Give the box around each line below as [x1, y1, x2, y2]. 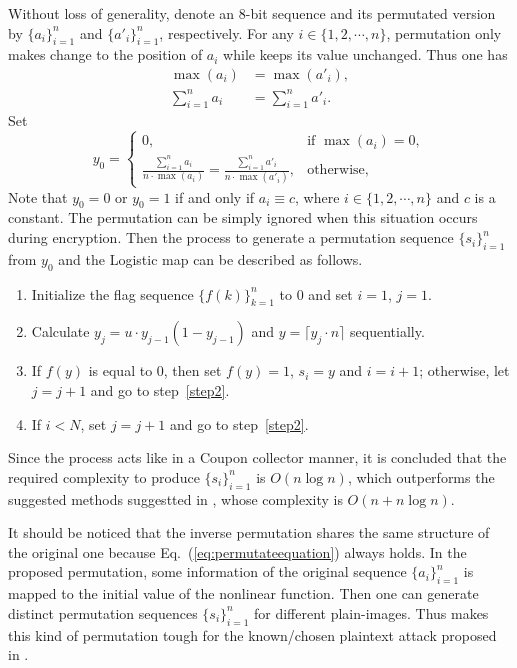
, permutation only [386, 22, 502, 43]
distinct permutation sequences [8, 602, 198, 623]
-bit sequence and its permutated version [245, 3, 496, 23]
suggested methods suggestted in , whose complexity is [8, 488, 343, 509]
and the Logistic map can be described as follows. [58, 248, 363, 269]
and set [308, 283, 353, 304]
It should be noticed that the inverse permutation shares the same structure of [8, 522, 490, 543]
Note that [8, 186, 68, 207]
